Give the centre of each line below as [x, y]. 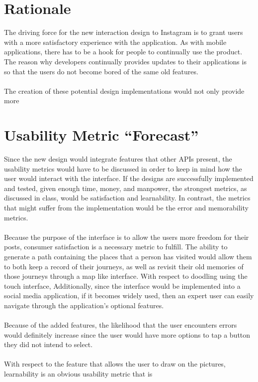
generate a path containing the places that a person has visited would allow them [128, 256]
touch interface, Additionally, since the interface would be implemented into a [122, 286]
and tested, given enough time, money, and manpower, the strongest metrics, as [126, 188]
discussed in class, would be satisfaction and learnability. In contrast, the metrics [127, 198]
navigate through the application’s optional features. [84, 305]
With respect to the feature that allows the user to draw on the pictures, [115, 364]
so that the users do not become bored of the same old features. [101, 71]
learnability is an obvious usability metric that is [78, 374]
